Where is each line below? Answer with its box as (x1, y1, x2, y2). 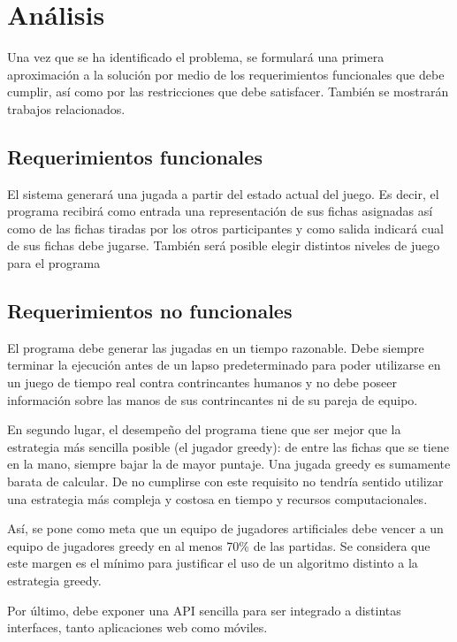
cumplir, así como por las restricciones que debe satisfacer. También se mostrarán (7, 82, 449, 101)
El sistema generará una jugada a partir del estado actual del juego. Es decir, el (7, 184, 439, 203)
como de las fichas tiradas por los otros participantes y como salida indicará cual (7, 218, 444, 237)
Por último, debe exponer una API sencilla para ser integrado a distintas (7, 600, 401, 619)
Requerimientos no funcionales (7, 297, 293, 325)
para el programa (7, 254, 101, 272)
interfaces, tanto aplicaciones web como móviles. (7, 618, 268, 637)
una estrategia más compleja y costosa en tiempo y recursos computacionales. (7, 489, 428, 508)
